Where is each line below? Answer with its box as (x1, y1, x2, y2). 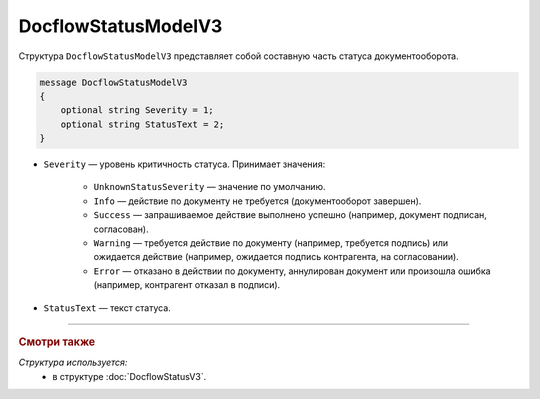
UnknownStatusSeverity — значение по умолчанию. (93, 181, 326, 193)
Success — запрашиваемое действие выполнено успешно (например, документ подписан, (93, 209, 487, 221)
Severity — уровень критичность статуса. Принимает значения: (43, 158, 326, 170)
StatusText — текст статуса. (43, 301, 172, 314)
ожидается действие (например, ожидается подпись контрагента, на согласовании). (93, 251, 459, 263)
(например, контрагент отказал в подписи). (93, 279, 281, 291)
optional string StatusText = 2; (60, 118, 225, 130)
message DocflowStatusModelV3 (39, 76, 188, 88)
